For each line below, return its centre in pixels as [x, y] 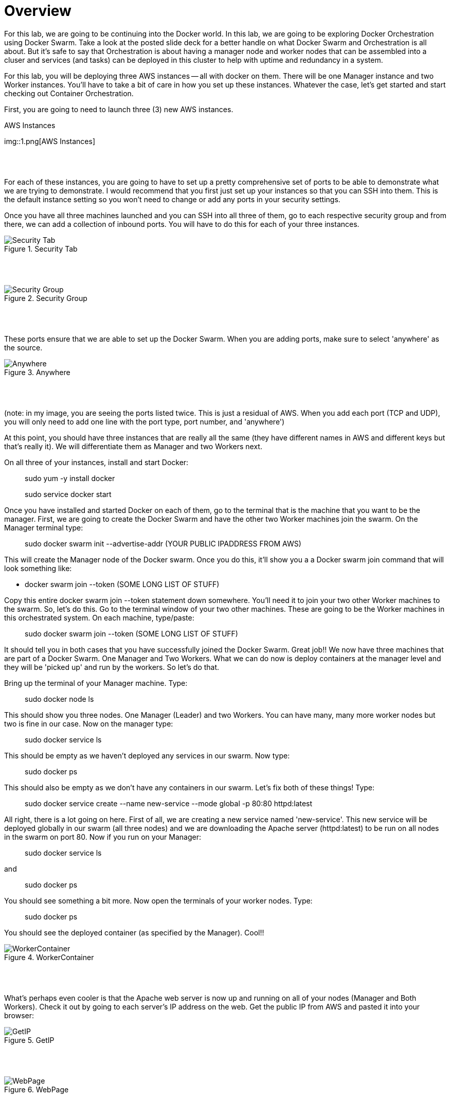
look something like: [38, 568]
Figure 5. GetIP [29, 1040]
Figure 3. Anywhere [37, 372]
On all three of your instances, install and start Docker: [96, 462]
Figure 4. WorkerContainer [49, 957]
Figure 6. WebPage [37, 1089]
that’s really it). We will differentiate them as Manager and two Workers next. [133, 446]
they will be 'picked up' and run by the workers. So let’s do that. [112, 667]
